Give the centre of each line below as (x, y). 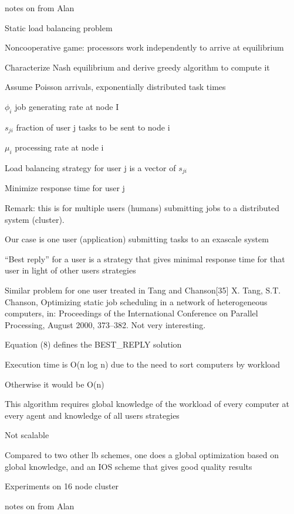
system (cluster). (35, 219)
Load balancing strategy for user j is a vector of (90, 168)
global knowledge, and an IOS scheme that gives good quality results (129, 466)
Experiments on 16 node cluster (62, 486)
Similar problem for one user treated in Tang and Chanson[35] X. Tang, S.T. (143, 290)
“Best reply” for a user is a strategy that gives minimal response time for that (145, 258)
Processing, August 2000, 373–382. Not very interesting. (105, 324)
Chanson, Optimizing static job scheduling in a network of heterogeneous (136, 301)
